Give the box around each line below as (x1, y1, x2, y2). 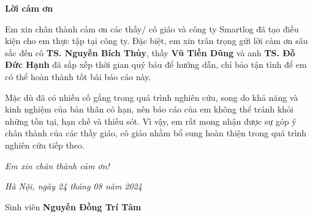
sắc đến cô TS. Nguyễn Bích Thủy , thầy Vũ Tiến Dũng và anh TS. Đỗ (5, 46, 295, 59)
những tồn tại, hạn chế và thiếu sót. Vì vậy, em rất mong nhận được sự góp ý (5, 114, 296, 127)
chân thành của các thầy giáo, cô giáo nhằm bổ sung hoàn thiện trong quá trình (5, 127, 307, 139)
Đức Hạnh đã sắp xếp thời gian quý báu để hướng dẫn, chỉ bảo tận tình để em (5, 58, 307, 71)
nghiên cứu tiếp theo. (5, 138, 85, 151)
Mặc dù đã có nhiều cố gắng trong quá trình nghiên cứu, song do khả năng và (5, 90, 298, 103)
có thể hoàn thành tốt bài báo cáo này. (5, 70, 151, 83)
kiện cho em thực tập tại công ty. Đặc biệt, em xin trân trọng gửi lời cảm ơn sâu (5, 34, 308, 47)
